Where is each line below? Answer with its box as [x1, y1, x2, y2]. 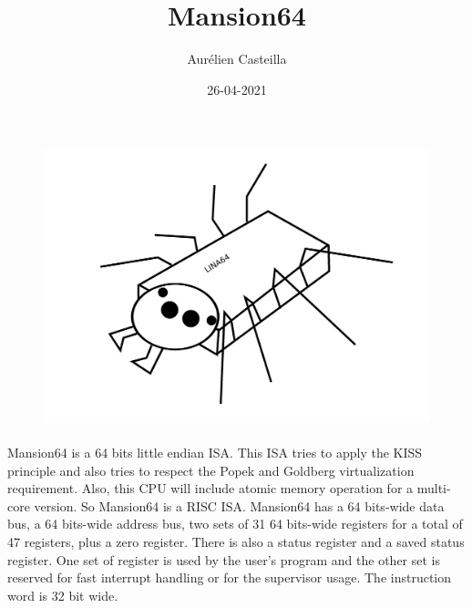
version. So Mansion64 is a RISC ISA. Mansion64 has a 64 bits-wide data [34, 496, 445, 515]
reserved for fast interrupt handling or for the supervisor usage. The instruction [7, 568, 452, 587]
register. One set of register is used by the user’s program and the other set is [7, 550, 441, 569]
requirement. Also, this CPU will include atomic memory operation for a [7, 479, 414, 498]
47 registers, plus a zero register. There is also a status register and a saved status [7, 532, 465, 551]
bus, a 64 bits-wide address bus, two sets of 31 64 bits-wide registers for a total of [7, 514, 463, 533]
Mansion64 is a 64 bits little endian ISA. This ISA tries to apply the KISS [7, 443, 423, 462]
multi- [416, 479, 451, 498]
